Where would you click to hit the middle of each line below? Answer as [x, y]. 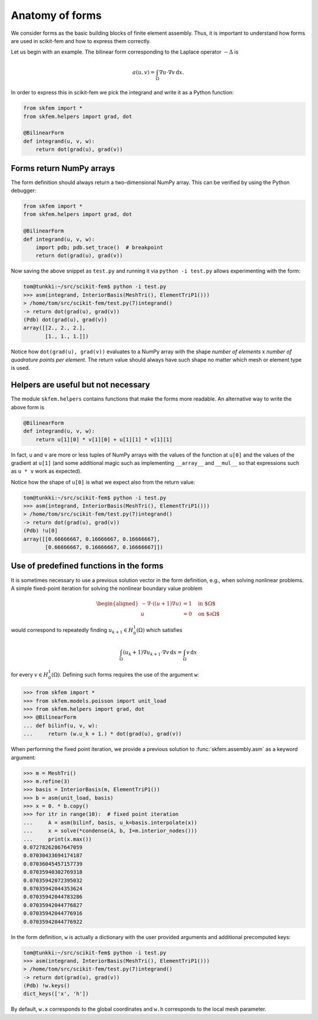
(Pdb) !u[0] [41, 531]
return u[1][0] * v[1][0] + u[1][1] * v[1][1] [104, 439]
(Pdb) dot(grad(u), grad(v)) [65, 319]
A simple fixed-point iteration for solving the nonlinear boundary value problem [107, 588]
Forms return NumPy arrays [63, 168]
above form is [27, 407]
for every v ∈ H [30, 674]
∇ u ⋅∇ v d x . [172, 72]
